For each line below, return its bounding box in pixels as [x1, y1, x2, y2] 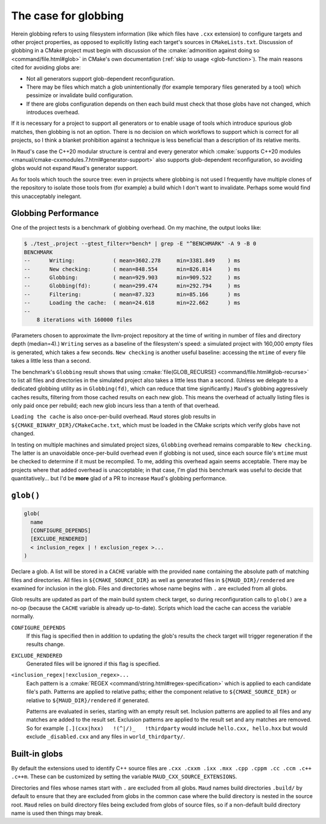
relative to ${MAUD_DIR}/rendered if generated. [26, 697, 150, 704]
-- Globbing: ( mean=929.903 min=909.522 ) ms [24, 274, 241, 281]
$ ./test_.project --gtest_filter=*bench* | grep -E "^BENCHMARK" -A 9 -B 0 [24, 240, 257, 247]
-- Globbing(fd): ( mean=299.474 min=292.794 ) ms [24, 282, 241, 290]
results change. [26, 641, 65, 648]
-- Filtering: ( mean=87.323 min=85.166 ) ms [24, 291, 241, 298]
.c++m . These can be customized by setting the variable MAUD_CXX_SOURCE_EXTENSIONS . [11, 773, 237, 781]
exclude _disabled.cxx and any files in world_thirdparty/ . [26, 733, 185, 740]
